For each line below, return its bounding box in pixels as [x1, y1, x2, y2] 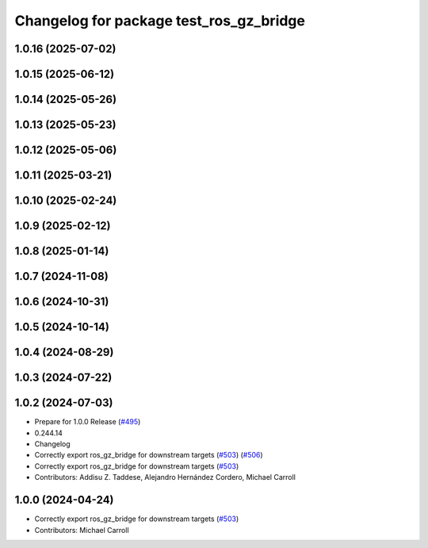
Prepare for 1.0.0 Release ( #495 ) [34, 417, 141, 427]
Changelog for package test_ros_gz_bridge [14, 12, 305, 29]
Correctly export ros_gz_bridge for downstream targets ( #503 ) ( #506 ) [34, 450, 263, 460]
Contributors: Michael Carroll [34, 525, 130, 535]
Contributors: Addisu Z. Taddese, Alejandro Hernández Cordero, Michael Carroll [34, 473, 296, 482]
